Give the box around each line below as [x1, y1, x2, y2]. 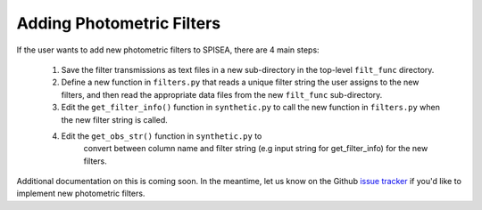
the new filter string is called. [61, 114, 169, 125]
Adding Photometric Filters [16, 13, 221, 33]
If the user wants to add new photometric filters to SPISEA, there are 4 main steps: [16, 44, 320, 55]
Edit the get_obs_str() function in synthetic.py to [61, 130, 262, 141]
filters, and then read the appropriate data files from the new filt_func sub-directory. [61, 89, 383, 100]
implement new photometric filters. [16, 188, 145, 199]
